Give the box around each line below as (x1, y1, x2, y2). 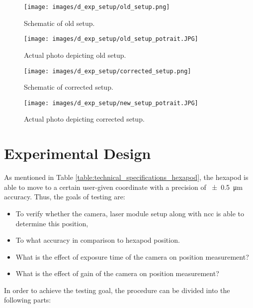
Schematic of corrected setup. (24, 82, 113, 92)
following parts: (4, 295, 51, 305)
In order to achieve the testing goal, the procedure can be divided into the (4, 285, 230, 295)
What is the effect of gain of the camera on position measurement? (15, 268, 219, 279)
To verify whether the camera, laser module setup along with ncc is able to (15, 208, 245, 218)
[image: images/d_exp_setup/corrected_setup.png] (24, 67, 191, 75)
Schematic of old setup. (24, 17, 95, 28)
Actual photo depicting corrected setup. (24, 114, 145, 124)
